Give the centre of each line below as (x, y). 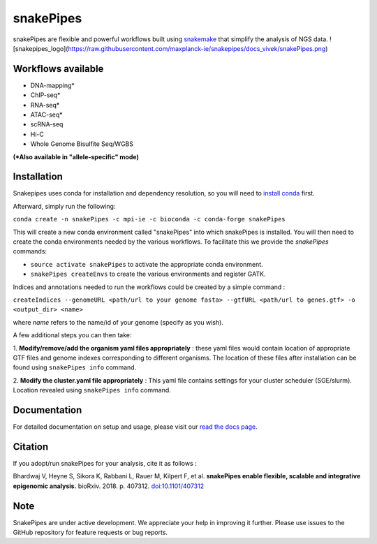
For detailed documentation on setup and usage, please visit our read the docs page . (135, 427)
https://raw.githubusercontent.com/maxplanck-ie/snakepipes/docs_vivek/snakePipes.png (197, 48)
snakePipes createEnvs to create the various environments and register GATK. (148, 274)
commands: (30, 251)
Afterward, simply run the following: (64, 206)
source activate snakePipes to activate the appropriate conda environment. (147, 264)
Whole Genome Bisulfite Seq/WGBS (82, 144)
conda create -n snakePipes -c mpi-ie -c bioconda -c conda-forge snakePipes (149, 219)
